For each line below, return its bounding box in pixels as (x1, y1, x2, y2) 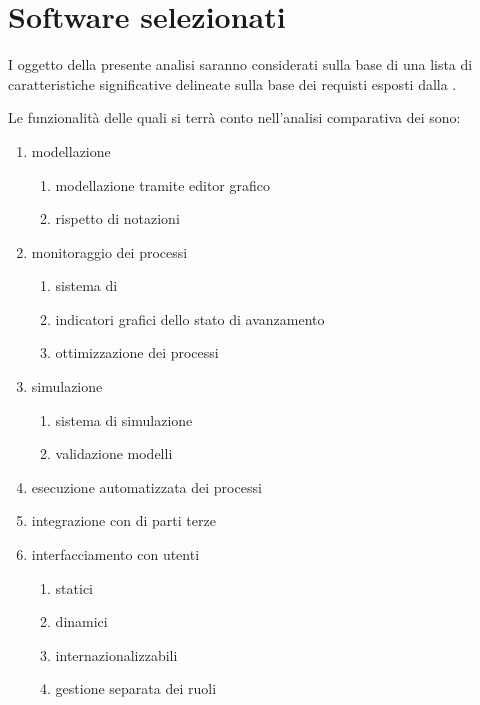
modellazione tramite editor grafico (55, 174, 270, 195)
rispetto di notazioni (55, 208, 180, 229)
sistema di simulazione (55, 409, 193, 430)
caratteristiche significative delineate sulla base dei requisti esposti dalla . (8, 73, 457, 94)
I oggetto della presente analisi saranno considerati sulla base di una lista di (8, 54, 473, 75)
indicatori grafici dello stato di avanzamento (55, 308, 325, 329)
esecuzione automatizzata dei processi (31, 476, 262, 497)
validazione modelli (55, 443, 173, 464)
